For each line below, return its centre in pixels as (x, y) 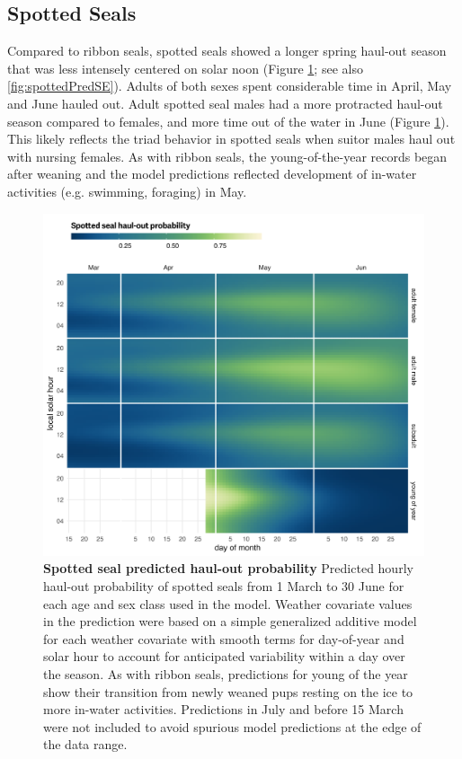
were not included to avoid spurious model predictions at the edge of (232, 726)
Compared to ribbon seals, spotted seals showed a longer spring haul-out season (227, 51)
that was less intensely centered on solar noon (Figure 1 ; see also (185, 68)
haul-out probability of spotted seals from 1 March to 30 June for (224, 586)
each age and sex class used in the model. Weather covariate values (228, 603)
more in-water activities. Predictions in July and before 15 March (223, 709)
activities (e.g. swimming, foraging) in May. (127, 191)
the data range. (85, 744)
